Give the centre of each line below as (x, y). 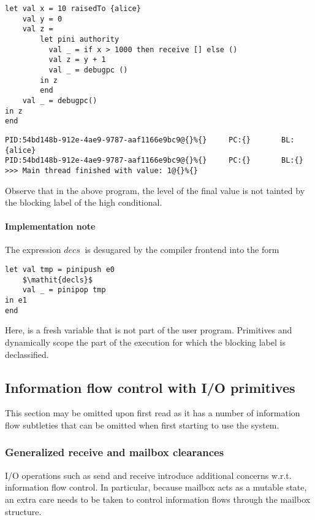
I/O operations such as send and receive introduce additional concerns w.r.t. (148, 475)
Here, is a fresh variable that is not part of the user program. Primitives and (149, 330)
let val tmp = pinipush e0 (60, 270)
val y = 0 (42, 19)
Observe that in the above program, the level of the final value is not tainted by (155, 190)
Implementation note (50, 226)
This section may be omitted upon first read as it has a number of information (153, 413)
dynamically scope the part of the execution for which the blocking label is (145, 342)
